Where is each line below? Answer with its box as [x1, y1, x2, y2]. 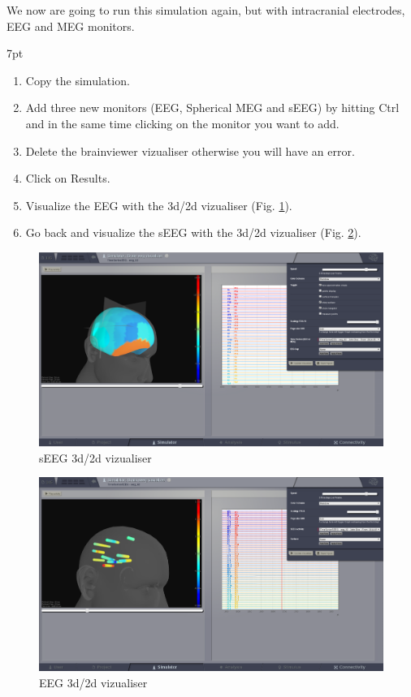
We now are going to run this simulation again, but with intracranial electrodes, [6, 2, 405, 18]
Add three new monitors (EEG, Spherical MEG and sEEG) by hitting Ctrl [25, 99, 400, 116]
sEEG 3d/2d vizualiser [39, 449, 152, 466]
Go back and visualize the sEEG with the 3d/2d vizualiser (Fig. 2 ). [25, 224, 361, 241]
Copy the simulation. [25, 71, 130, 88]
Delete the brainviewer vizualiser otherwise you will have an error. [25, 142, 355, 159]
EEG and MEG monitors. [6, 17, 135, 34]
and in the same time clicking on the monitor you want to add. [25, 114, 340, 131]
